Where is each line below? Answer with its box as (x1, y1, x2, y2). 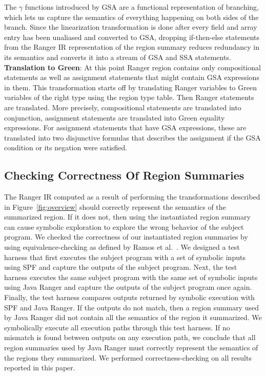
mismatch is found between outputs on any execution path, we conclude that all (4, 332, 256, 343)
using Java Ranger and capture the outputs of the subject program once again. (4, 282, 252, 292)
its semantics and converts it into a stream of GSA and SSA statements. (4, 51, 231, 62)
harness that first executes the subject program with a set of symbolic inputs (4, 251, 245, 262)
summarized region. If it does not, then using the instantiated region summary (4, 211, 251, 222)
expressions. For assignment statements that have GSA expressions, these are (4, 122, 247, 133)
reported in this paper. (4, 362, 75, 373)
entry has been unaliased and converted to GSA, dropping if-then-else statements (4, 31, 259, 42)
